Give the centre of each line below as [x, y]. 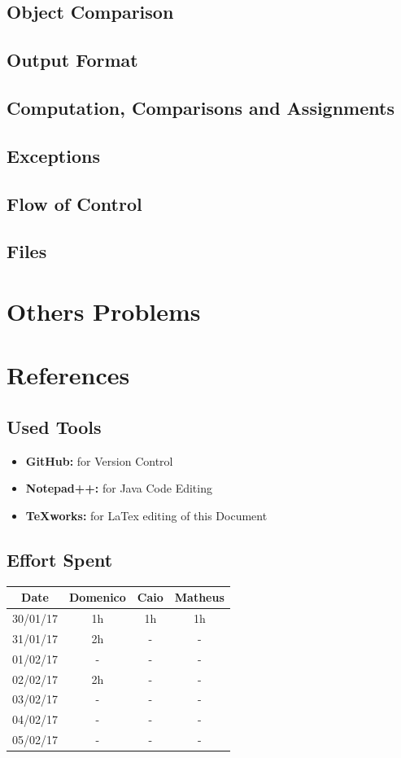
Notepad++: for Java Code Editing [119, 488]
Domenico [98, 597]
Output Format [72, 60]
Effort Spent [60, 559]
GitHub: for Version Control [99, 460]
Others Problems [104, 311]
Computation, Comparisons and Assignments [200, 107]
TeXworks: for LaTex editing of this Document [146, 515]
